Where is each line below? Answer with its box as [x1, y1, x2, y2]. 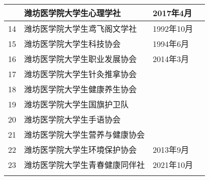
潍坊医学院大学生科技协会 [24, 38, 121, 49]
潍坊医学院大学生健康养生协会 [24, 83, 137, 95]
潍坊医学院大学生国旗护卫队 [24, 98, 129, 110]
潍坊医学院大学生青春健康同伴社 [24, 159, 145, 170]
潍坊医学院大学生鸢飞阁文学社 [24, 23, 137, 34]
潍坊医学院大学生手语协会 [24, 113, 121, 125]
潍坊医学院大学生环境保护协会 [24, 144, 137, 155]
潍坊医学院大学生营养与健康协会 [24, 129, 145, 140]
